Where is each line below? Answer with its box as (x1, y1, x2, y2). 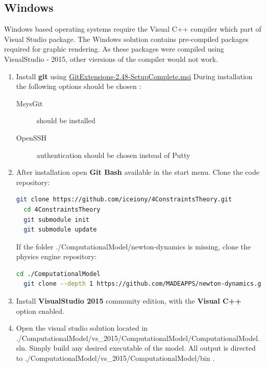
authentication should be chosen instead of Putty (36, 149, 190, 160)
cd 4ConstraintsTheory (23, 205, 101, 213)
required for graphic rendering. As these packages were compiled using (4, 43, 224, 54)
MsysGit (16, 98, 43, 108)
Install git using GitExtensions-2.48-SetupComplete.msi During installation (16, 71, 253, 81)
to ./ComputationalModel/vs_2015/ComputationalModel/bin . (16, 353, 215, 363)
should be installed (36, 115, 95, 126)
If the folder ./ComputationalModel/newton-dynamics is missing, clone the (16, 241, 251, 251)
